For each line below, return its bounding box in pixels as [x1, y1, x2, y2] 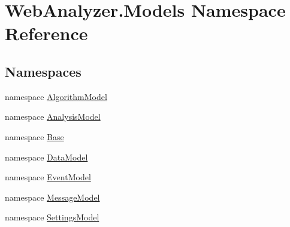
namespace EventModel [5, 171, 91, 183]
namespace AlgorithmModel [5, 90, 107, 102]
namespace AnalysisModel [5, 110, 101, 123]
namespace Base [5, 130, 64, 143]
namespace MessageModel [5, 190, 100, 203]
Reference [5, 21, 88, 46]
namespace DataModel [5, 150, 88, 163]
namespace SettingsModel [5, 211, 99, 223]
